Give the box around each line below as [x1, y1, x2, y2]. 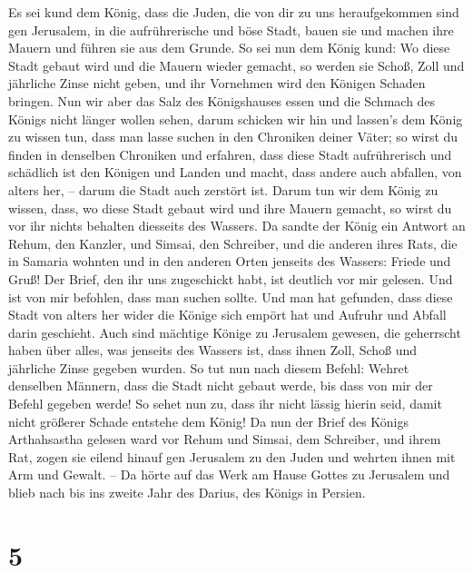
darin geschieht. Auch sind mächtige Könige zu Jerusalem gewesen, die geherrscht [8, 322, 461, 341]
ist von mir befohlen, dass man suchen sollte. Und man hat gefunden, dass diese [8, 287, 453, 306]
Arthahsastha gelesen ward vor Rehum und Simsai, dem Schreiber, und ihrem [8, 430, 441, 449]
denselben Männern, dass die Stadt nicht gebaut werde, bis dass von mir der [8, 376, 433, 395]
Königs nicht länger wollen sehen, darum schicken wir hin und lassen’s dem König [8, 109, 463, 128]
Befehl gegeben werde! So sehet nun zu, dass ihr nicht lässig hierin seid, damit [8, 394, 442, 413]
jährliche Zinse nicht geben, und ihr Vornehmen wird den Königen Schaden [8, 74, 426, 93]
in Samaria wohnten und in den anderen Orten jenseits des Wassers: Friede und [8, 252, 451, 271]
